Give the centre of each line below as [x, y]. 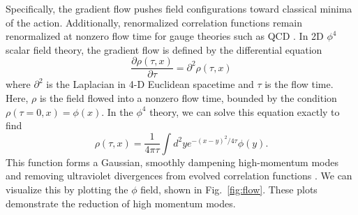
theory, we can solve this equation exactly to [245, 111]
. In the [117, 111]
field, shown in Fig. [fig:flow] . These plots [229, 189]
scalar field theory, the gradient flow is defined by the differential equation [164, 49]
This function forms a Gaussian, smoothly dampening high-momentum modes [172, 162]
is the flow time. [299, 84]
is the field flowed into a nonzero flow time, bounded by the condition [188, 98]
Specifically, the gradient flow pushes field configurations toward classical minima [179, 8]
